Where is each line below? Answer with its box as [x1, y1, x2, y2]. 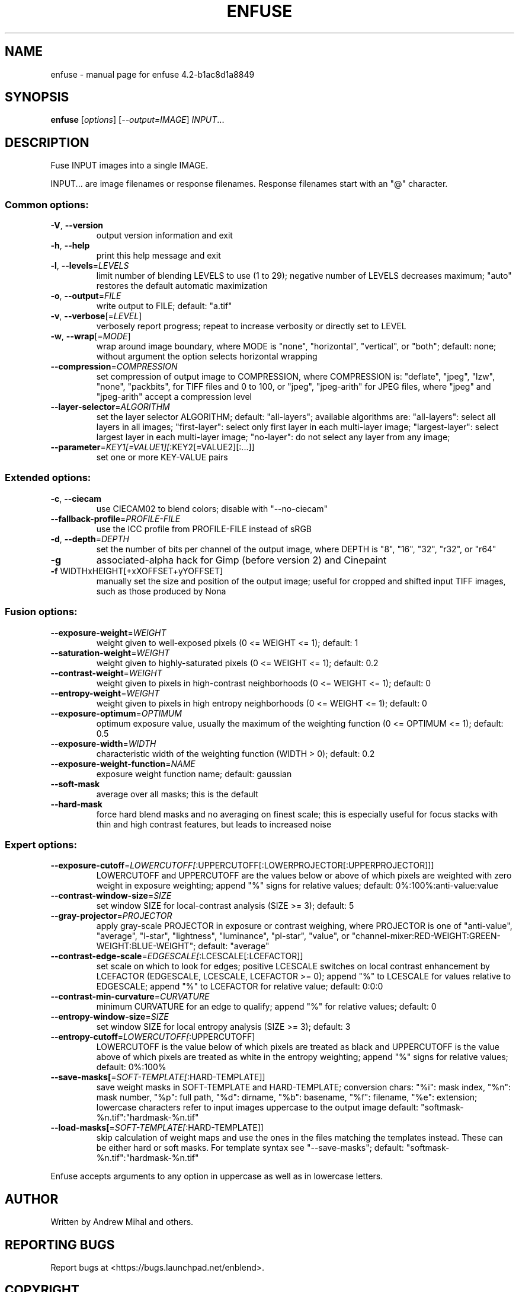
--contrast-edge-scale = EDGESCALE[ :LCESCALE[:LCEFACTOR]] [50, 951, 303, 962]
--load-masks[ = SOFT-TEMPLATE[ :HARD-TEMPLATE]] [50, 1122, 264, 1133]
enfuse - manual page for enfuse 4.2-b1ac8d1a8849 [50, 69, 255, 79]
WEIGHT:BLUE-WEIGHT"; [96, 941, 196, 952]
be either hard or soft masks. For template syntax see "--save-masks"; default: [96, 1143, 404, 1153]
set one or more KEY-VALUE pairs [96, 452, 228, 463]
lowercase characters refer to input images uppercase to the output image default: [96, 1102, 419, 1113]
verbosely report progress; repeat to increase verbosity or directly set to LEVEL [96, 321, 406, 332]
